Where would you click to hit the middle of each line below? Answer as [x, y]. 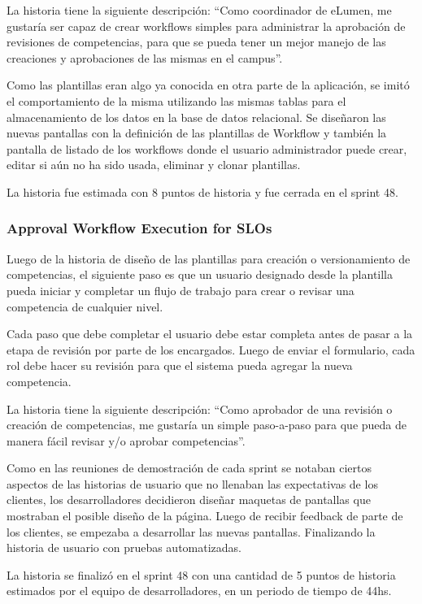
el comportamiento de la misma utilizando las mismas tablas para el [176, 100]
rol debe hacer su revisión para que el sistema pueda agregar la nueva [180, 365]
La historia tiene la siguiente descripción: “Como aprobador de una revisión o [200, 408]
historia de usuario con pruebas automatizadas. [124, 548]
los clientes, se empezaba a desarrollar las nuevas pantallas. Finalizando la [191, 531]
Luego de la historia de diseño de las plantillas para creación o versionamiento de [209, 258]
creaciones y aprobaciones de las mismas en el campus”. [145, 57]
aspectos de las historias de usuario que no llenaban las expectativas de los [192, 483]
